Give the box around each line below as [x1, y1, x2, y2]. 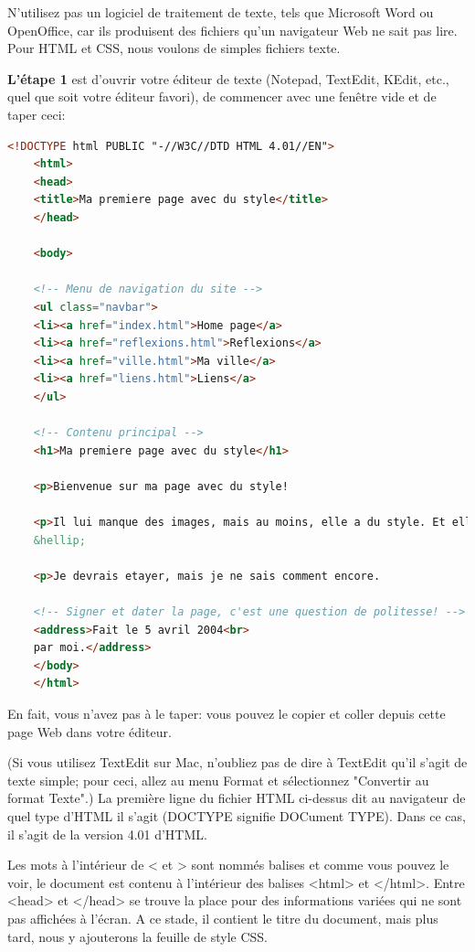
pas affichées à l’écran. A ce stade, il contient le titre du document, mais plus [7, 908, 438, 927]
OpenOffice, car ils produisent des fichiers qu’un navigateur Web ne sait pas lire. [7, 20, 458, 39]
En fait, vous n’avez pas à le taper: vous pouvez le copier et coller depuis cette [7, 703, 446, 722]
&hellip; [33, 533, 86, 547]
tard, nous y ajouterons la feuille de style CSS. [7, 926, 268, 946]
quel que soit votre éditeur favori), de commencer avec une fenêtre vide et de [7, 87, 437, 106]
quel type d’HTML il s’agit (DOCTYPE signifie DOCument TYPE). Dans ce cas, [7, 806, 466, 825]
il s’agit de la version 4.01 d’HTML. [7, 824, 207, 843]
